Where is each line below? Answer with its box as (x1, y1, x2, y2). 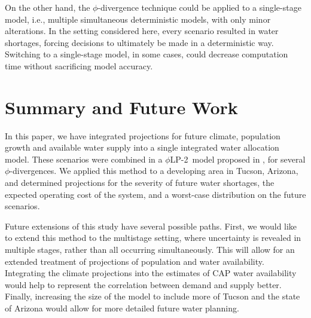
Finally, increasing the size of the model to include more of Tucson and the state (5, 290, 300, 302)
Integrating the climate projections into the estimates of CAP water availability (5, 267, 297, 279)
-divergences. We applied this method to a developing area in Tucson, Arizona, (10, 164, 298, 177)
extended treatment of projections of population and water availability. (5, 255, 264, 267)
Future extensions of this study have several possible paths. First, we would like (5, 219, 297, 232)
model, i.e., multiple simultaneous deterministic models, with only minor (5, 13, 271, 25)
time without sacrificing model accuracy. (5, 59, 153, 72)
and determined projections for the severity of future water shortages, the (5, 176, 275, 189)
